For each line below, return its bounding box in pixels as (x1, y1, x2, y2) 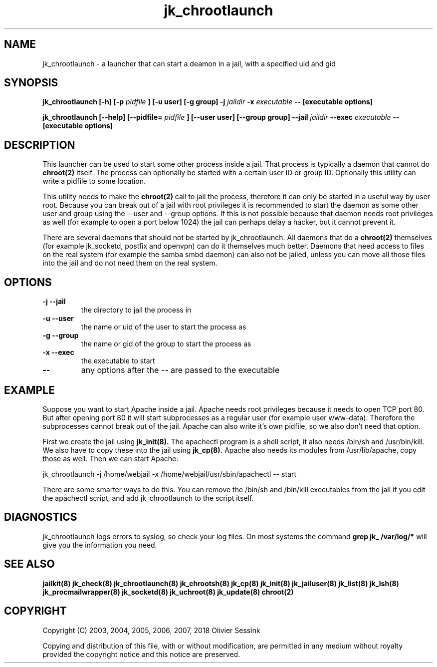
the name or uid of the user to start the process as (81, 323, 246, 332)
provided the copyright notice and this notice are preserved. (42, 650, 240, 659)
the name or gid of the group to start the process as (81, 339, 251, 348)
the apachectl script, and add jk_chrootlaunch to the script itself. (42, 493, 254, 502)
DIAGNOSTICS (4, 511, 77, 524)
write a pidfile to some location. (42, 177, 146, 186)
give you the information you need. (42, 540, 157, 549)
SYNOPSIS (4, 76, 58, 89)
